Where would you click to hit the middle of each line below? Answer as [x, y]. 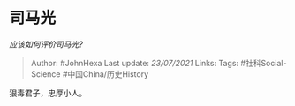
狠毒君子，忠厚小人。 [48, 93]
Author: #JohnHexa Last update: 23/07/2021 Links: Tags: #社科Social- [159, 63]
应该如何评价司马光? [46, 44]
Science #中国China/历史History [90, 74]
